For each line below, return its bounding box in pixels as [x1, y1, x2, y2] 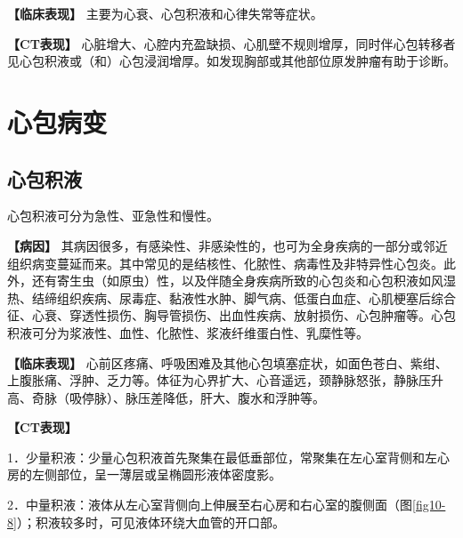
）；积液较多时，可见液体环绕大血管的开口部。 [16, 512, 285, 531]
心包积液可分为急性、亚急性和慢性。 [7, 206, 219, 225]
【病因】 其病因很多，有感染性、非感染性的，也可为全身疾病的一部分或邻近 [7, 236, 448, 254]
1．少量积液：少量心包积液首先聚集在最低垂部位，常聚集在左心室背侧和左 [7, 447, 437, 466]
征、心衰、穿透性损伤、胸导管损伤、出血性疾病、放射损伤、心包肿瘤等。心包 [7, 306, 456, 325]
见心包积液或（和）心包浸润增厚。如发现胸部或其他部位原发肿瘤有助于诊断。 [7, 52, 456, 70]
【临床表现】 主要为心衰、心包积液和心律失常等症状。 [7, 4, 323, 22]
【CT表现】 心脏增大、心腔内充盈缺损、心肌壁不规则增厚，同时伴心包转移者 [7, 34, 456, 52]
